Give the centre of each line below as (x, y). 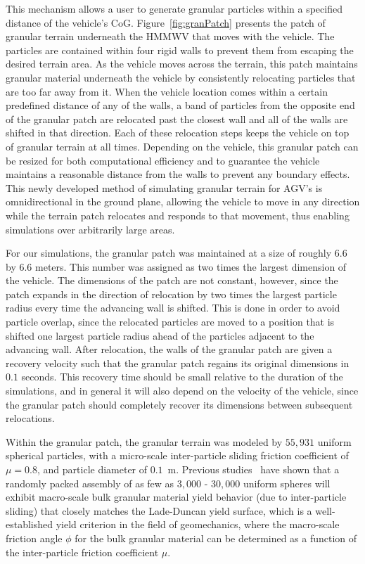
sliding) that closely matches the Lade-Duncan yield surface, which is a (159, 510)
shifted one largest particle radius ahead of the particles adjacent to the (160, 335)
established (30, 524)
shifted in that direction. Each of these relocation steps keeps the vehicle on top (178, 133)
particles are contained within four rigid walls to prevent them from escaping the (180, 50)
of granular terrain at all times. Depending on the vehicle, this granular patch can (182, 146)
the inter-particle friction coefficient (82, 552)
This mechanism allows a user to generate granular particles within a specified (174, 8)
